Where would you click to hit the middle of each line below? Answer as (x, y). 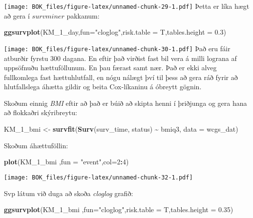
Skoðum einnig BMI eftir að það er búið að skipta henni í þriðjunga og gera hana (126, 103)
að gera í (17, 15)
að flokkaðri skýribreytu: (41, 112)
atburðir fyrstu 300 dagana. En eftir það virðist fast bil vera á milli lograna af (120, 58)
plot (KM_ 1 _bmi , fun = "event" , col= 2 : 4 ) (66, 162)
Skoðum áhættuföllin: (36, 145)
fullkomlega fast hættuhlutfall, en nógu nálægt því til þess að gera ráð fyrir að (121, 77)
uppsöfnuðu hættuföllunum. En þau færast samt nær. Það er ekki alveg (110, 68)
